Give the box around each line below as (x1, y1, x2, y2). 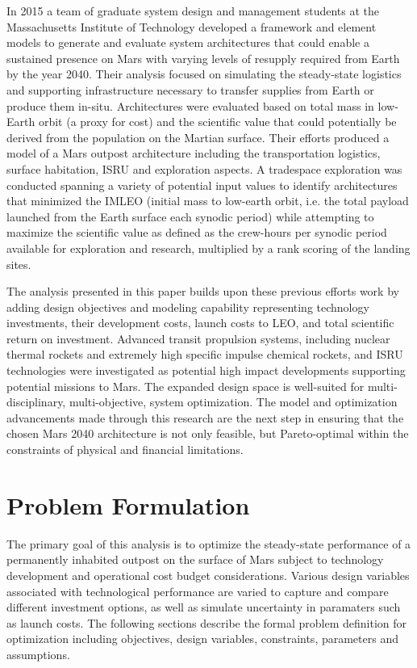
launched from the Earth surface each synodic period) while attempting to (6, 208, 374, 225)
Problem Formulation (6, 488, 250, 521)
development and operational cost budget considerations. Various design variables (6, 566, 410, 583)
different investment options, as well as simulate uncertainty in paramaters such (6, 599, 401, 615)
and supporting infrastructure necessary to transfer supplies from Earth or (6, 81, 374, 98)
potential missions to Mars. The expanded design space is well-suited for (6, 377, 365, 394)
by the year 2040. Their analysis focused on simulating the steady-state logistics (6, 65, 402, 82)
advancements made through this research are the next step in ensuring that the (6, 409, 404, 426)
